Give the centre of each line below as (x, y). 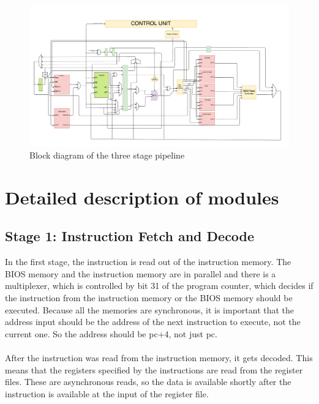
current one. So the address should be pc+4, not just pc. (111, 333)
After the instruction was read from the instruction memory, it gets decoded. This (159, 357)
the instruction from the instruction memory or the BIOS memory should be (149, 297)
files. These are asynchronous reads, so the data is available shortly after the (148, 382)
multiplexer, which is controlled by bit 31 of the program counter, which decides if (159, 286)
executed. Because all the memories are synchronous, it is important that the (150, 309)
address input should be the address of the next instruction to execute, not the (153, 322)
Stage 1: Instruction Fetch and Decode (130, 236)
